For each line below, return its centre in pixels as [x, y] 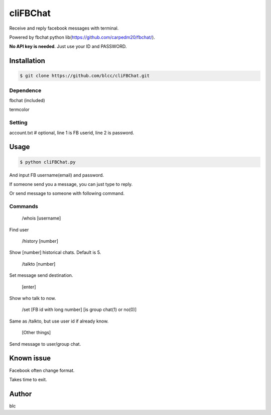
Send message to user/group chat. [45, 344]
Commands [24, 206]
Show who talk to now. [33, 298]
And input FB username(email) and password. [57, 175]
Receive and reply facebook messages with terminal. [64, 28]
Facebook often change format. [42, 370]
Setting [18, 123]
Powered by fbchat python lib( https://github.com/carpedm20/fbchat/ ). [82, 37]
